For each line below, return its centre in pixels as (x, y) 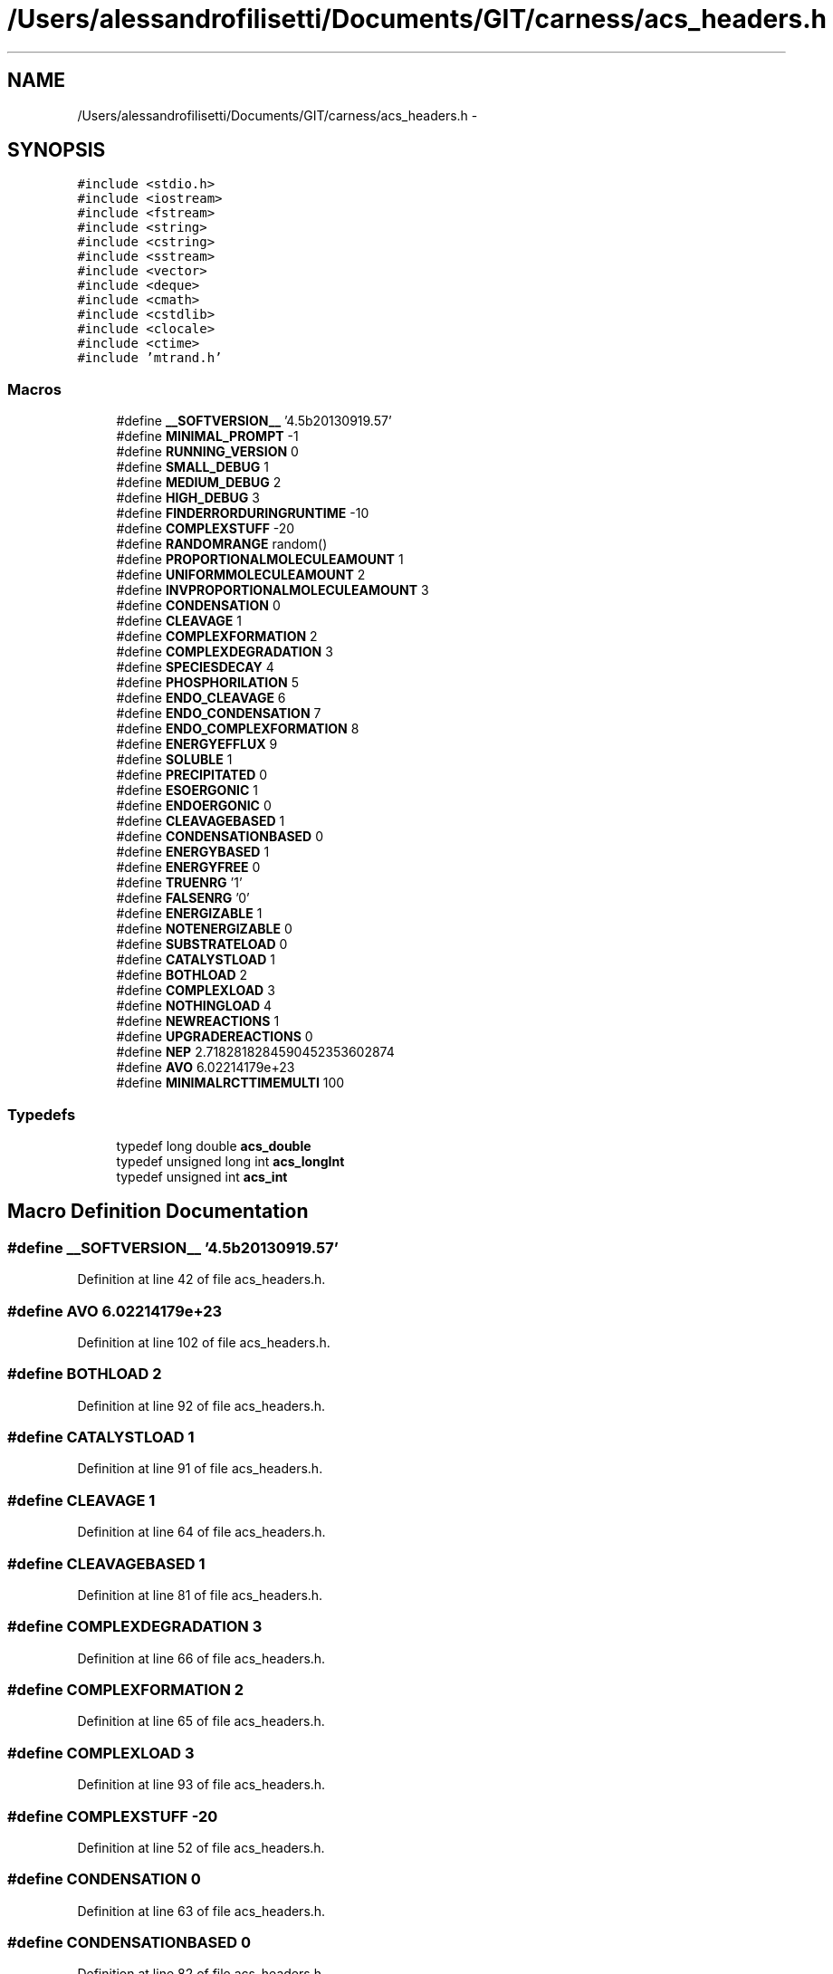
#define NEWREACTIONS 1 (198, 1021)
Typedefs (42, 1114)
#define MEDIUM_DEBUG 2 (199, 483)
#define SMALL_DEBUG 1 (192, 467)
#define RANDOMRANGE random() (222, 544)
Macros (34, 389)
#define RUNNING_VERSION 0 (207, 452)
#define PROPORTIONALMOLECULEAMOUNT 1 (260, 560)
